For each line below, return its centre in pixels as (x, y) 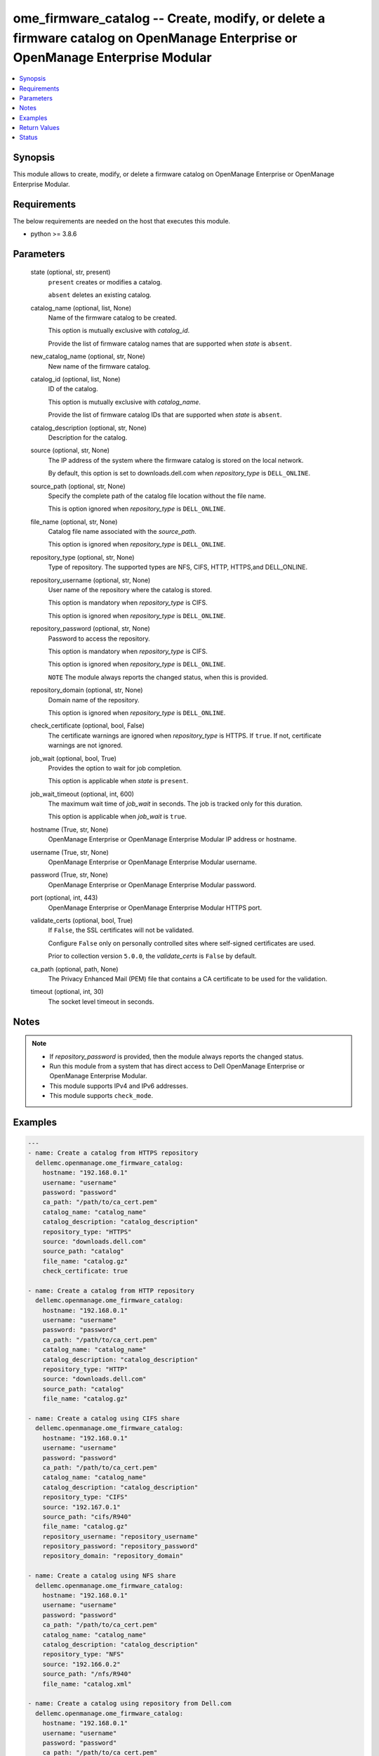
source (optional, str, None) (70, 450)
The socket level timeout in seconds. (101, 1002)
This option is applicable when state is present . (118, 781)
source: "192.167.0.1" (81, 1507)
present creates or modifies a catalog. (105, 282)
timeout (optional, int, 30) (67, 992)
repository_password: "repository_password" (120, 1546)
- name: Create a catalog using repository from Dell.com (129, 1704)
